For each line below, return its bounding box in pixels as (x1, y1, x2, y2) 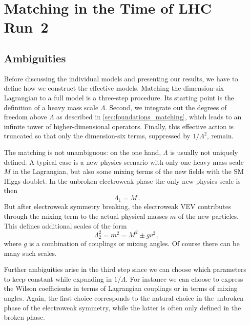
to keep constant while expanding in (4, 273, 112, 284)
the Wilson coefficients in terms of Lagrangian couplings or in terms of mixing (4, 283, 238, 293)
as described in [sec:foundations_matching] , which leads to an (56, 112, 242, 122)
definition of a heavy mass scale (4, 102, 99, 112)
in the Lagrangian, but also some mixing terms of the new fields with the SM (13, 166, 244, 176)
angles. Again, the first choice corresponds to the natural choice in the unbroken (4, 293, 244, 303)
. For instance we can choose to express (125, 273, 243, 284)
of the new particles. (178, 210, 239, 221)
